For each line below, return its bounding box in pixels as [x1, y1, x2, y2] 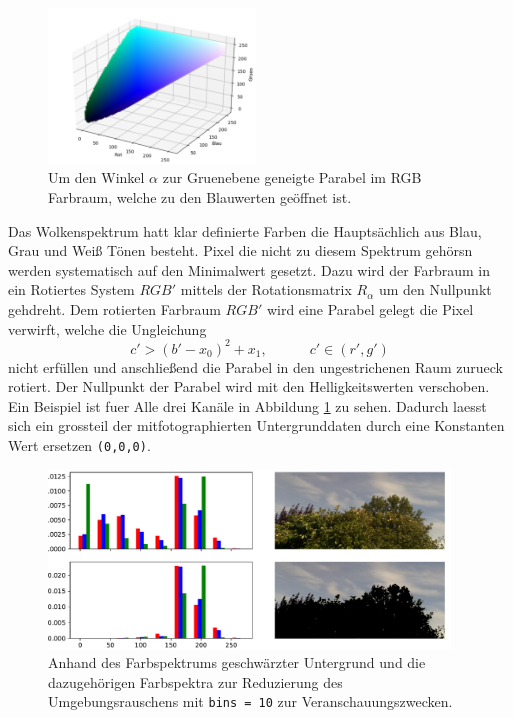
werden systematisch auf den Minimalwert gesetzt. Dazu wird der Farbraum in [8, 259, 490, 280]
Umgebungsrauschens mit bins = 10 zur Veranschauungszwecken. [48, 691, 453, 712]
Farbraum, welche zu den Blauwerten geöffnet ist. [48, 187, 352, 207]
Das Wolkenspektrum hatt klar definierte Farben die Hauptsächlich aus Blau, [8, 220, 482, 241]
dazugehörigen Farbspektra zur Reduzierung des [48, 671, 343, 692]
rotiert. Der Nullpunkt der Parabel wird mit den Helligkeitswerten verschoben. [8, 376, 490, 397]
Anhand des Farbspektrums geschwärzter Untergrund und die [48, 652, 426, 673]
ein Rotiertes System [8, 279, 135, 300]
